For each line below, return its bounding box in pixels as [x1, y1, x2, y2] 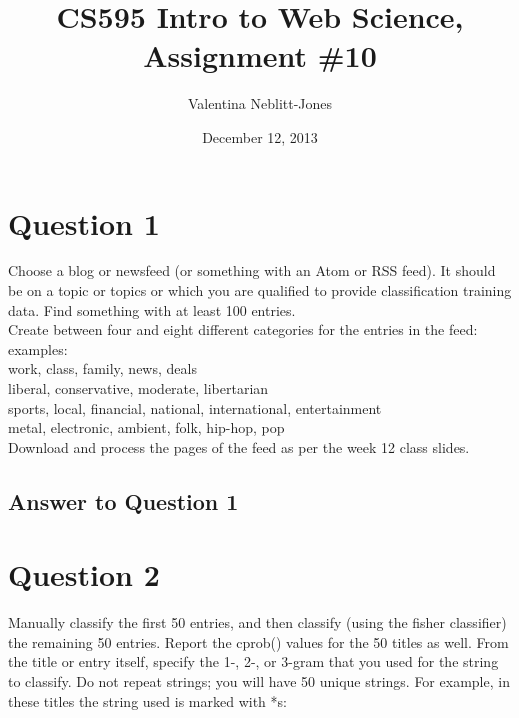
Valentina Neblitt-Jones [187, 93, 333, 114]
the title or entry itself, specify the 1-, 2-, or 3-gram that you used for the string [8, 651, 499, 672]
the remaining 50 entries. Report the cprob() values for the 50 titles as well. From [8, 631, 509, 652]
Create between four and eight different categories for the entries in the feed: [8, 319, 478, 340]
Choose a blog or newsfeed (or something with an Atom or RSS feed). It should [8, 260, 496, 281]
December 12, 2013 [202, 126, 318, 147]
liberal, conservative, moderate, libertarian [8, 378, 269, 398]
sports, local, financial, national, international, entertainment [8, 397, 382, 418]
